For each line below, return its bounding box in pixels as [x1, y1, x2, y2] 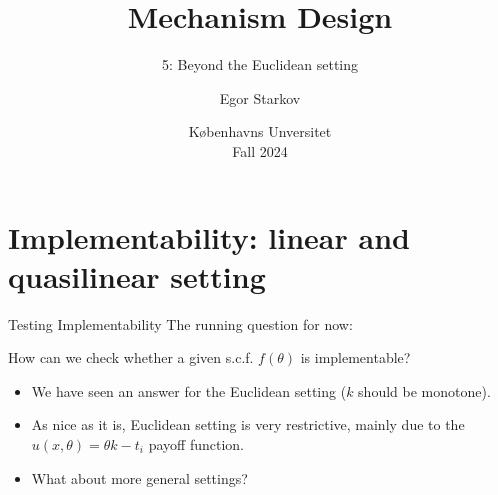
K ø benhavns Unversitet [188, 121, 332, 142]
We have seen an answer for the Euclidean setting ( [31, 380, 347, 401]
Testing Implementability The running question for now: [8, 313, 353, 334]
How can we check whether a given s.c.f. [8, 347, 254, 368]
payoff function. [148, 434, 244, 454]
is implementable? [300, 347, 411, 368]
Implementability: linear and [8, 216, 410, 257]
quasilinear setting [8, 255, 266, 296]
